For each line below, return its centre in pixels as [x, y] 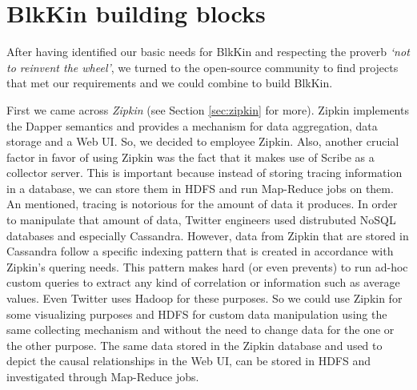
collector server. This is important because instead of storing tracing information [204, 173]
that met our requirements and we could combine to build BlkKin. [170, 83]
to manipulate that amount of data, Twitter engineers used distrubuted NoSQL [201, 220]
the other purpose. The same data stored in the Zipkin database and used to [194, 345]
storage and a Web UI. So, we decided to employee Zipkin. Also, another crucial [203, 141]
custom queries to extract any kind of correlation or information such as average [203, 282]
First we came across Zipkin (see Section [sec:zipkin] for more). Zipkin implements [208, 109]
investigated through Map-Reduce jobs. [103, 376]
